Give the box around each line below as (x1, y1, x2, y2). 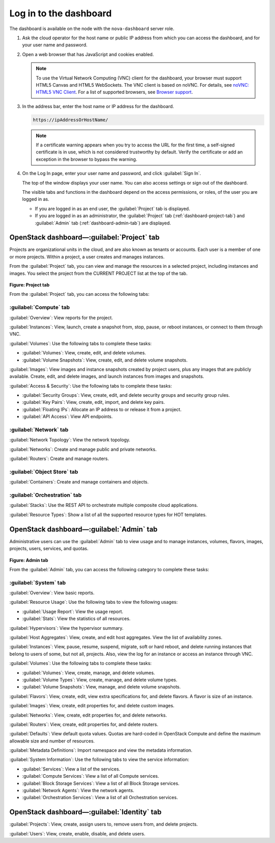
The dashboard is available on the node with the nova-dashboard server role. (9, 25, 175, 32)
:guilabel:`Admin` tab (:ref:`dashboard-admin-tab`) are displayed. (35, 220, 171, 226)
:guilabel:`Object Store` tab (9, 468, 78, 475)
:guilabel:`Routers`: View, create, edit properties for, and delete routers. (9, 721, 158, 727)
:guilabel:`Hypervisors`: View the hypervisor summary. (9, 625, 124, 631)
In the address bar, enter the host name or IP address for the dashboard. (22, 103, 174, 109)
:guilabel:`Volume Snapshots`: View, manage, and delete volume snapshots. (22, 684, 181, 690)
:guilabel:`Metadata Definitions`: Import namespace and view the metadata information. (9, 747, 193, 753)
